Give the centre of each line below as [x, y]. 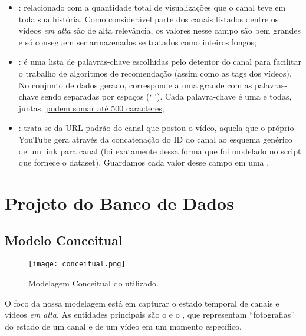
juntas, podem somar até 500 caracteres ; [91, 108]
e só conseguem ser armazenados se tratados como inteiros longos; [137, 42]
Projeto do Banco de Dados [119, 202]
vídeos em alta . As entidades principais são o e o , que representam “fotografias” [150, 314]
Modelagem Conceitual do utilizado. [93, 283]
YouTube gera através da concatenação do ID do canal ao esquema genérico [155, 139]
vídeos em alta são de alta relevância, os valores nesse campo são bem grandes [159, 30]
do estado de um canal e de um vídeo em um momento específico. [123, 326]
